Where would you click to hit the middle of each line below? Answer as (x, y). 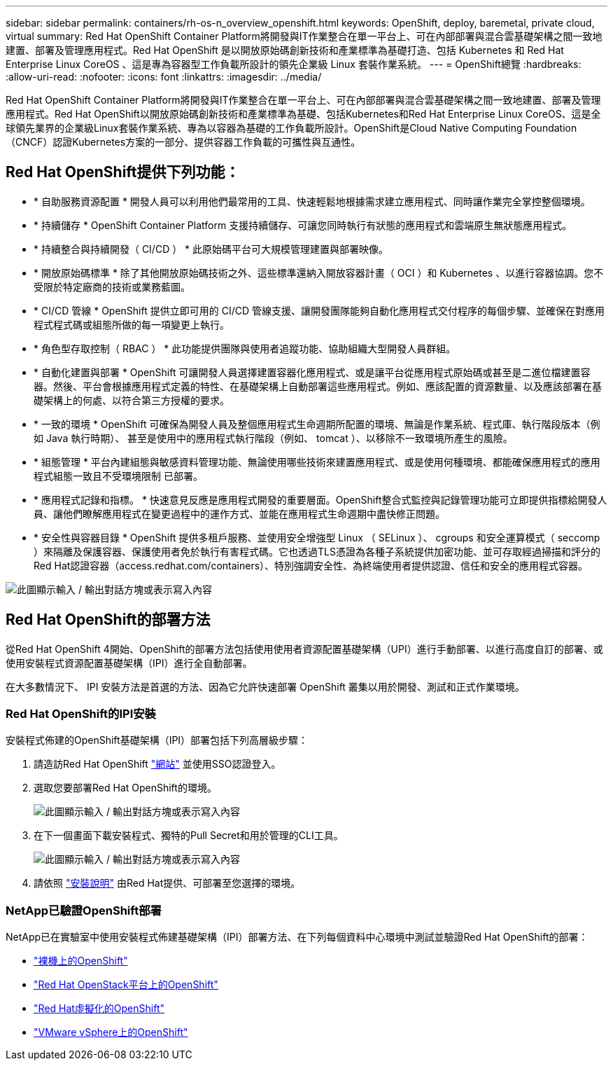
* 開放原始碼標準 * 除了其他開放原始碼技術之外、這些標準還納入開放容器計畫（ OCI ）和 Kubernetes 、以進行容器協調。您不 (319, 272)
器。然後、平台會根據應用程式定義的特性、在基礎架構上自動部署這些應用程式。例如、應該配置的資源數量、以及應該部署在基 (318, 386)
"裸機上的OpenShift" (81, 961)
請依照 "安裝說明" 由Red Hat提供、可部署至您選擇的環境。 (167, 883)
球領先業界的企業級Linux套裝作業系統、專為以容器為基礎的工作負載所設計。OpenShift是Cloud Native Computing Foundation (291, 128)
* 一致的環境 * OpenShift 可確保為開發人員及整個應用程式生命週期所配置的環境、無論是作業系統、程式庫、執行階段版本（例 (317, 424)
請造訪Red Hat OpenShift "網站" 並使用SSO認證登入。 (157, 764)
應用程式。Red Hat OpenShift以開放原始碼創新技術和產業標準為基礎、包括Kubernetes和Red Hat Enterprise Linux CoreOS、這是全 (303, 114)
